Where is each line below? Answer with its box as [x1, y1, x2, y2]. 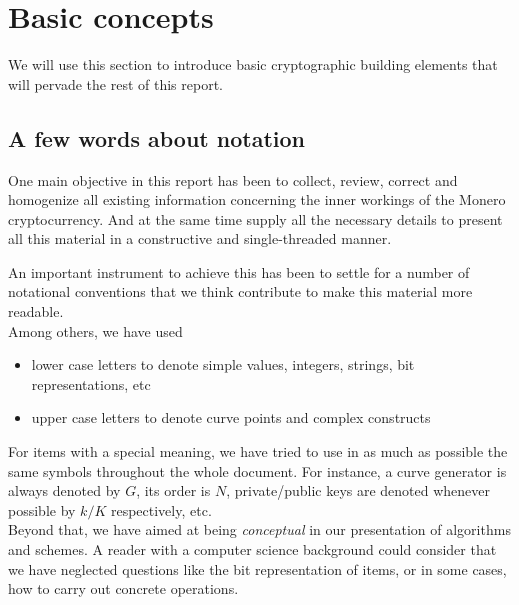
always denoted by [8, 480, 121, 501]
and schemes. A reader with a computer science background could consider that [8, 539, 497, 560]
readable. [8, 301, 64, 322]
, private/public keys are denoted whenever [226, 480, 491, 501]
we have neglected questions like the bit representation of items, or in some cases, [8, 558, 507, 579]
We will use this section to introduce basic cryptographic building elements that [8, 54, 498, 75]
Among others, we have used [8, 320, 183, 341]
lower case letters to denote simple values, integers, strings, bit [31, 354, 415, 375]
